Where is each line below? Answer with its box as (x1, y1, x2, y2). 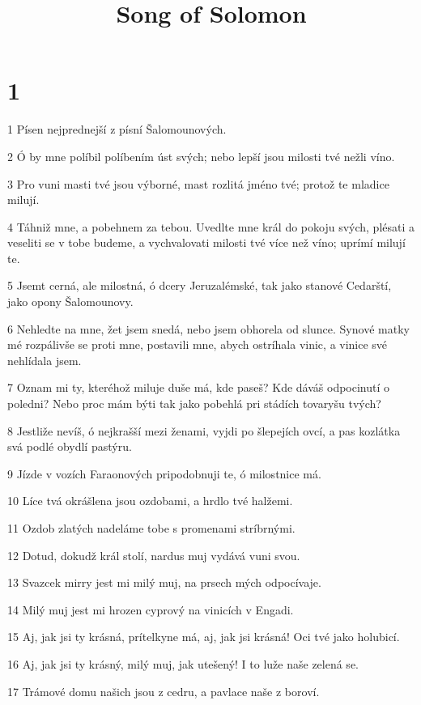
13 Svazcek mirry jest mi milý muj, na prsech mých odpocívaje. (7, 574, 321, 591)
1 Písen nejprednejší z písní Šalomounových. (7, 121, 227, 138)
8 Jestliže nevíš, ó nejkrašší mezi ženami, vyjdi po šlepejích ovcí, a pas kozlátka (7, 422, 401, 439)
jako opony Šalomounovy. (7, 293, 134, 310)
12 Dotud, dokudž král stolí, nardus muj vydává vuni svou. (7, 546, 300, 563)
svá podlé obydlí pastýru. (7, 438, 132, 455)
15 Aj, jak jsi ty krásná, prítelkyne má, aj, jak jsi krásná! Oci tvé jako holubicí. (7, 628, 400, 645)
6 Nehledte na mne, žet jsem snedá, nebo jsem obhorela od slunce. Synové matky (7, 320, 410, 337)
